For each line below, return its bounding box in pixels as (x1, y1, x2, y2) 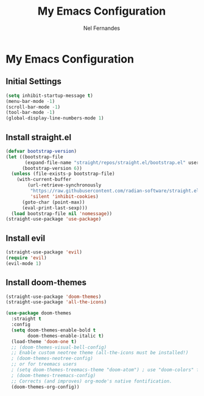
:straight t (11, 316, 42, 322)
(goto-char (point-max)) (21, 199, 85, 205)
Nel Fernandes (83, 24, 120, 32)
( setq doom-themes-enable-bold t (11, 327, 96, 333)
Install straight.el (5, 132, 71, 143)
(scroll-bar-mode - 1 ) (5, 104, 61, 110)
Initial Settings (5, 76, 62, 87)
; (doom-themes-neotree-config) (11, 355, 94, 362)
